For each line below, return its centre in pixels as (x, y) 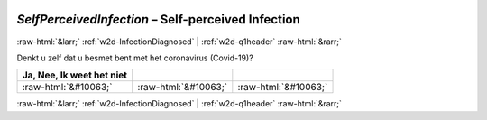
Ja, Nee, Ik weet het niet (75, 75)
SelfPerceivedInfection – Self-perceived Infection (159, 19)
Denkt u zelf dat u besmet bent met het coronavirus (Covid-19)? (135, 58)
